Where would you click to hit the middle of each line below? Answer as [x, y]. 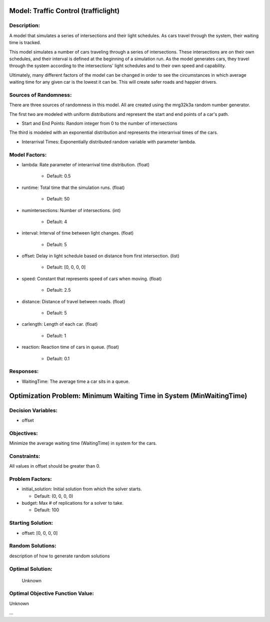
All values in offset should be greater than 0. [55, 466]
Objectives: [24, 433]
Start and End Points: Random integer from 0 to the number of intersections [99, 123]
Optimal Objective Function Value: [52, 593]
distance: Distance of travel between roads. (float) [73, 301]
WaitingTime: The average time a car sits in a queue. [76, 381]
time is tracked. [25, 43]
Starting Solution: [31, 523]
